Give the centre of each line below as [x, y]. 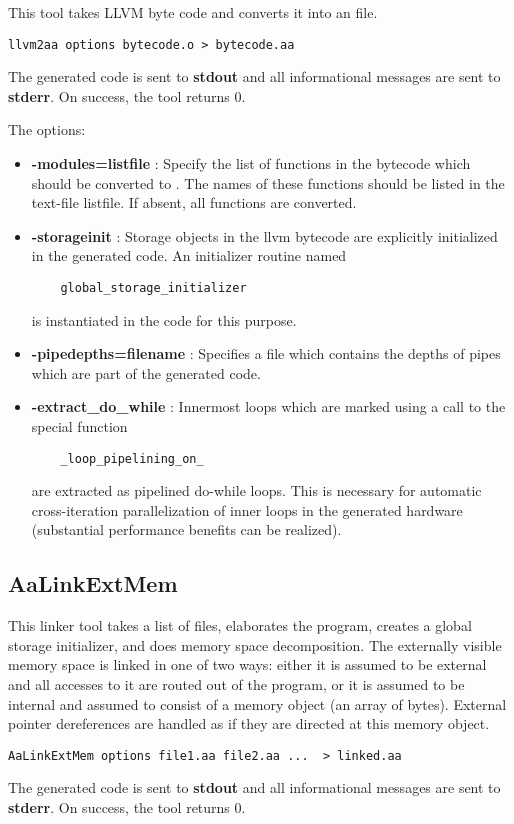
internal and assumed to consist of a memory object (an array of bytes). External [257, 703]
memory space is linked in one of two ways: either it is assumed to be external [247, 664]
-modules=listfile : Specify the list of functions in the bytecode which [251, 163]
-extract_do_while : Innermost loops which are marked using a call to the [268, 406]
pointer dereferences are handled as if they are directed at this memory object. [249, 723]
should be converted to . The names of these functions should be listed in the [268, 182]
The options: [47, 129]
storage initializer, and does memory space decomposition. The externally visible [255, 644]
